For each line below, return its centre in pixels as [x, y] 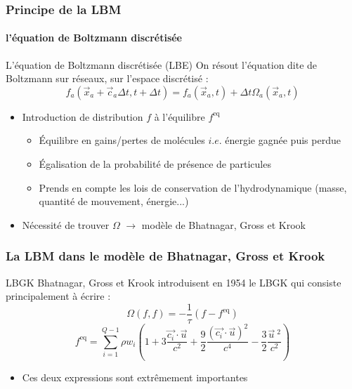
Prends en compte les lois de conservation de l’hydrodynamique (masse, [193, 187]
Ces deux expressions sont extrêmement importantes [135, 377]
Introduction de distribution [83, 116]
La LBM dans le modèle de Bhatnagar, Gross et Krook [165, 256]
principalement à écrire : [58, 296]
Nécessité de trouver [66, 224]
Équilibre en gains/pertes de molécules [122, 140]
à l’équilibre [180, 116]
